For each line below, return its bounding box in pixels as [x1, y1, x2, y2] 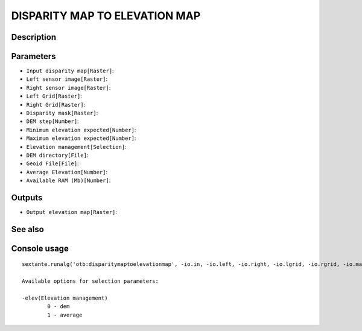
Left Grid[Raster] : [26, 92, 83, 99]
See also [11, 224, 45, 235]
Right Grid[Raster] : [26, 101, 86, 108]
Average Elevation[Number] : [26, 168, 108, 175]
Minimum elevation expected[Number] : [26, 126, 136, 133]
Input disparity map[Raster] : [26, 67, 114, 75]
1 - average [47, 311, 83, 318]
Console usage [11, 243, 69, 253]
